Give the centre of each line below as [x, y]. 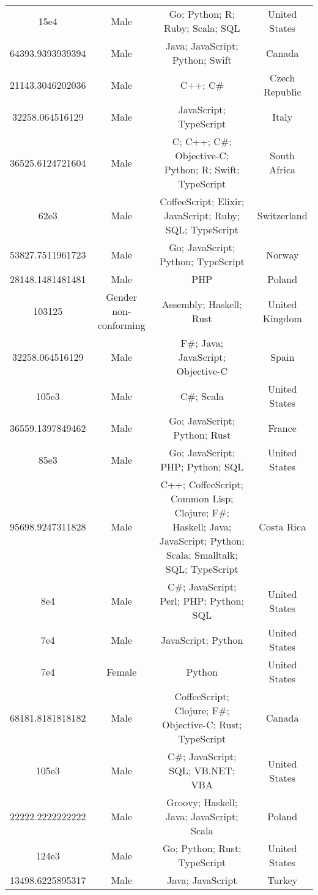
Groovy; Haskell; [202, 802]
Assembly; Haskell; [202, 304]
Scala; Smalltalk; [202, 555]
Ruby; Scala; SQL [202, 28]
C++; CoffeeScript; [202, 484]
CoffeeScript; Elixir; [202, 201]
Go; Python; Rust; [202, 848]
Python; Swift [202, 60]
